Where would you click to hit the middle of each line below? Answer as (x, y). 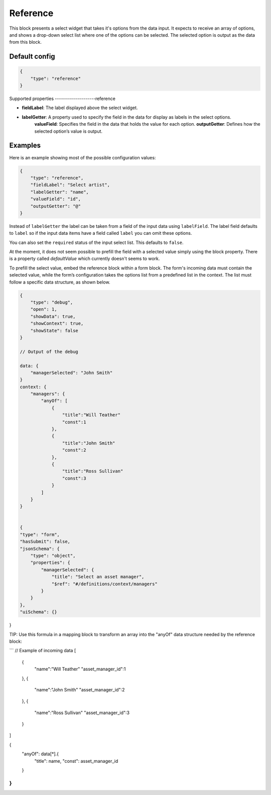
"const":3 (74, 478)
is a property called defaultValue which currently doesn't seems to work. (85, 258)
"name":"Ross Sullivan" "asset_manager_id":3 (82, 713)
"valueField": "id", (56, 199)
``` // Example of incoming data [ (43, 651)
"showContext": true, (57, 324)
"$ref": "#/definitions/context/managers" (104, 584)
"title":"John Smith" (89, 443)
